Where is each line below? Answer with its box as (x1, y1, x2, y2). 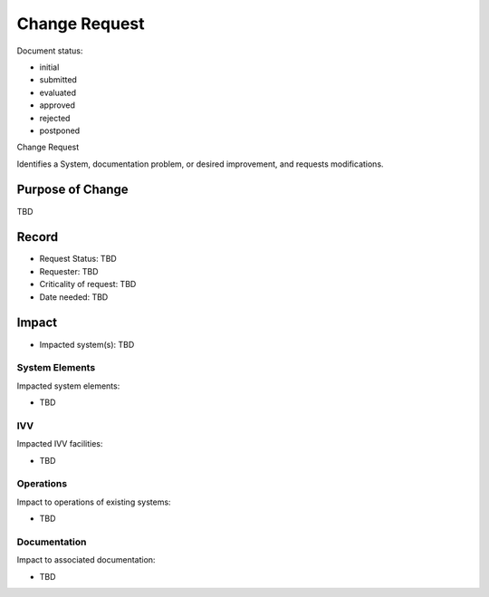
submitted (39, 74, 77, 85)
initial (39, 62, 60, 72)
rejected (39, 112, 71, 123)
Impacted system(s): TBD (39, 339, 135, 350)
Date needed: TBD (39, 291, 109, 303)
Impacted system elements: (16, 380, 120, 391)
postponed (39, 125, 81, 136)
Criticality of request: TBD (39, 279, 137, 290)
